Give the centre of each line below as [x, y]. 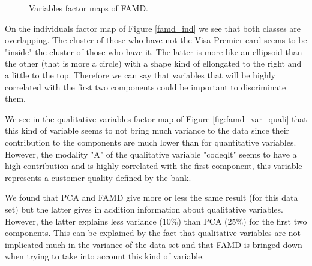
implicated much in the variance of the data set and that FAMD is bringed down [154, 244]
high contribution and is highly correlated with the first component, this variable [154, 166]
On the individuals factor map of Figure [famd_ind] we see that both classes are [153, 28]
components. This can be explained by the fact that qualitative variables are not [153, 233]
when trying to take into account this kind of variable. [105, 256]
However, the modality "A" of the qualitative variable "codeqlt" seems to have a [151, 154]
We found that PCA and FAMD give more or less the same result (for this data [151, 197]
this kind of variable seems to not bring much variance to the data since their [147, 130]
